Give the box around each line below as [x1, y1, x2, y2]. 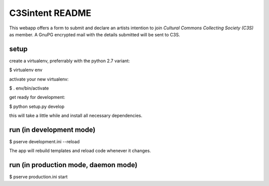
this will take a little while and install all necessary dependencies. [9, 112, 142, 119]
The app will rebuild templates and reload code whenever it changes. [9, 148, 151, 154]
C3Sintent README [9, 7, 92, 18]
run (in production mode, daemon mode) [9, 161, 138, 169]
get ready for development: [9, 94, 66, 100]
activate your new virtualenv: [9, 76, 69, 82]
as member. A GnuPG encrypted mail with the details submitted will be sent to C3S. [9, 31, 180, 37]
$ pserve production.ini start [9, 174, 68, 180]
